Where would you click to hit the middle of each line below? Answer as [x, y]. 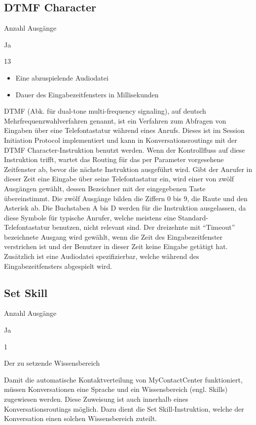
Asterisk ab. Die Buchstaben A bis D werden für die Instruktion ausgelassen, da [125, 208]
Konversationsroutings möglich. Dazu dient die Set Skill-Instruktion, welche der [124, 408]
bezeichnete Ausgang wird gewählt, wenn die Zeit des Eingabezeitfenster [113, 236]
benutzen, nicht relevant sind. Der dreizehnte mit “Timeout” [144, 227]
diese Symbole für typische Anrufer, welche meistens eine [90, 217]
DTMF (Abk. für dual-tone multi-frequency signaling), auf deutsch [105, 111]
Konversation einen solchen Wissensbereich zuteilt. [81, 418]
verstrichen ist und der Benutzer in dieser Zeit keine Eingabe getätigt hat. [116, 246]
